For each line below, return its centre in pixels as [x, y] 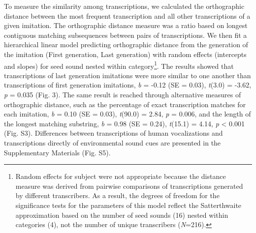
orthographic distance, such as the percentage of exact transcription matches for [125, 104]
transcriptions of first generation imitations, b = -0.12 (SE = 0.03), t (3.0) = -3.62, [128, 85]
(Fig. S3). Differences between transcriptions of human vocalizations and [113, 133]
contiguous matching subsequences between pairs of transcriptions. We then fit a [126, 35]
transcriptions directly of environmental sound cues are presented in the [112, 142]
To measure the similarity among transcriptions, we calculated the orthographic [124, 6]
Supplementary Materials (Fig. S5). [57, 152]
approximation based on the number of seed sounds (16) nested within [122, 215]
